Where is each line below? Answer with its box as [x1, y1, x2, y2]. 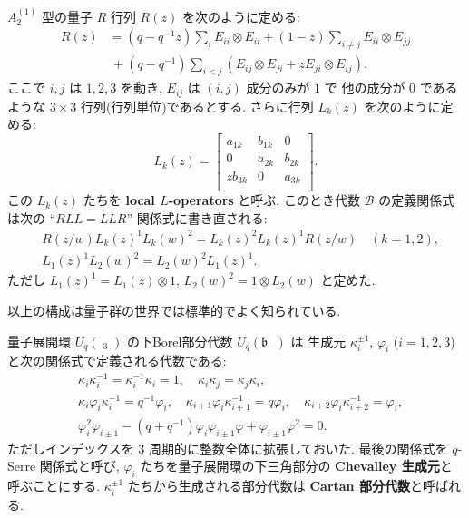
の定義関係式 [378, 191, 455, 210]
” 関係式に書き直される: [126, 208, 268, 227]
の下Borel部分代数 [126, 331, 233, 350]
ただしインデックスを [7, 438, 134, 457]
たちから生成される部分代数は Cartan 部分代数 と [127, 476, 423, 495]
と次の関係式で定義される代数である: [7, 351, 227, 370]
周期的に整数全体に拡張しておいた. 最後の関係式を [148, 438, 448, 457]
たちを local [83, 191, 155, 210]
